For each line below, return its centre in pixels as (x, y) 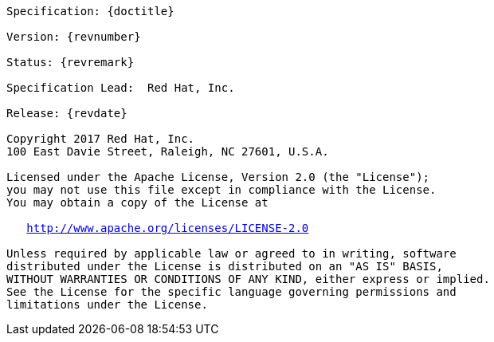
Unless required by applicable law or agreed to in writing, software (231, 254)
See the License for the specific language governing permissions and (231, 292)
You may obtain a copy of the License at (137, 202)
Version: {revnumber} (74, 37)
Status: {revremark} (71, 62)
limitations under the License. (107, 305)
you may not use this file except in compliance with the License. (222, 190)
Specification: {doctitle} (90, 11)
